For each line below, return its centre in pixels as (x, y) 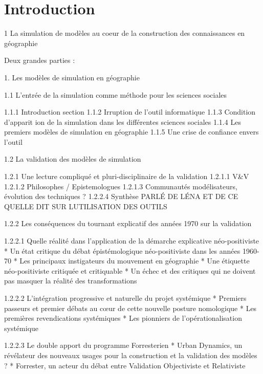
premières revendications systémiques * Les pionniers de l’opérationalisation (123, 318)
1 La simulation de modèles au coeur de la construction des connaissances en (125, 33)
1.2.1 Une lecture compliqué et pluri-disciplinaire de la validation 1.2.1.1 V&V (127, 176)
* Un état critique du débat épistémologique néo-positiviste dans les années (122, 250)
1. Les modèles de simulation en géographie (72, 77)
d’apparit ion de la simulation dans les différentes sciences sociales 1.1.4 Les (123, 122)
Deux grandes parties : (40, 60)
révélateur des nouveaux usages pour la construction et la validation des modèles (131, 355)
